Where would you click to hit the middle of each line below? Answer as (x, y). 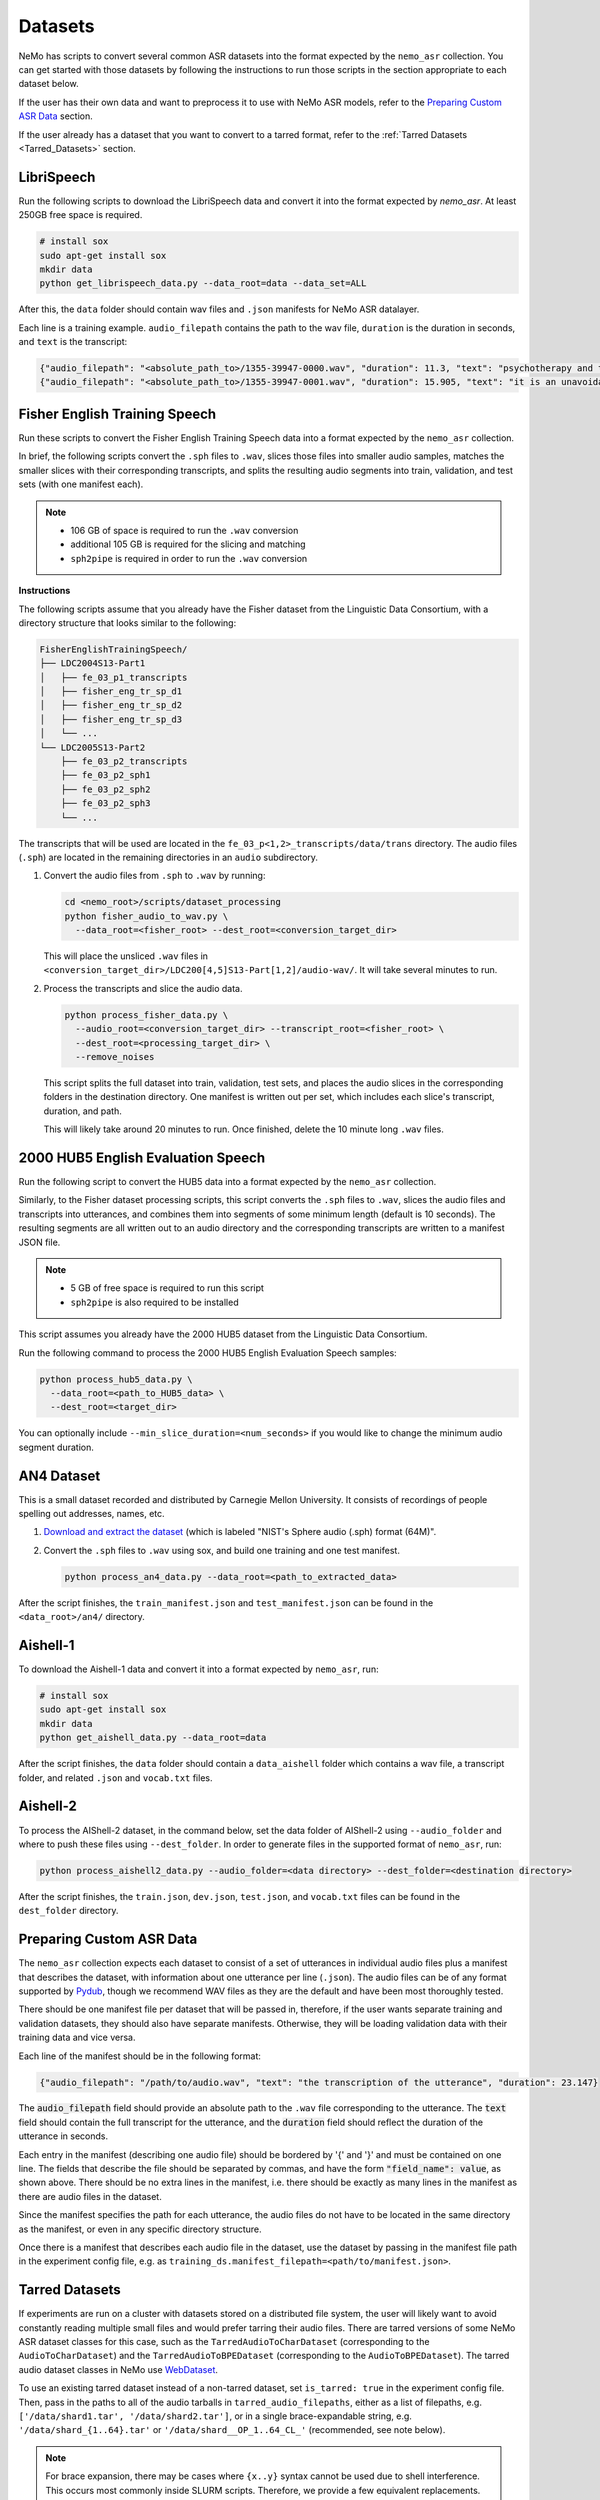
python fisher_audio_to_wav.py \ (146, 916)
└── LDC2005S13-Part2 (92, 747)
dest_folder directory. (68, 1911)
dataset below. (48, 84)
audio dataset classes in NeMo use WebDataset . (118, 2369)
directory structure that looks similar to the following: (127, 622)
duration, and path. (82, 1111)
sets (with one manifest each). (81, 484)
